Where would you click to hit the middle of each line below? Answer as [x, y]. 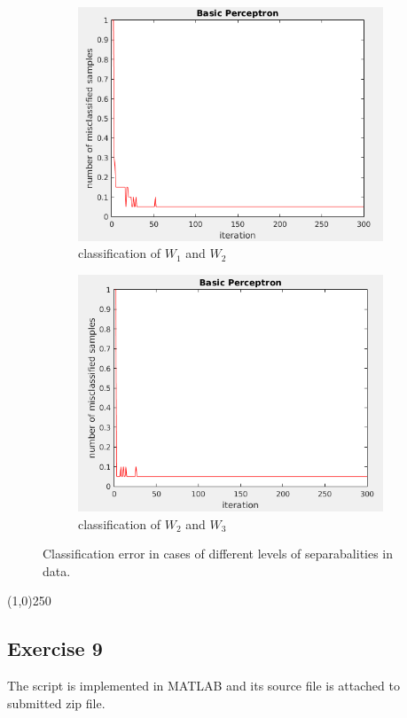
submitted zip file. [56, 702]
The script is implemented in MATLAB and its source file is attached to [203, 686]
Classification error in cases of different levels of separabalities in [218, 554]
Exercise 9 [55, 648]
